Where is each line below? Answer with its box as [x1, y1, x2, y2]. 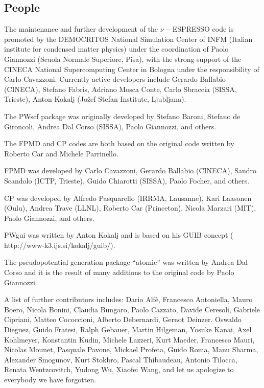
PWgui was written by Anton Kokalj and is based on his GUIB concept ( [4, 230, 233, 240]
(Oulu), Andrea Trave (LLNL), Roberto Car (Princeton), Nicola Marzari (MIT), [4, 202, 256, 213]
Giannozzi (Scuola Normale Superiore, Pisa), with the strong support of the [4, 53, 242, 64]
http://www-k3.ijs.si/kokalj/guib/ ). [4, 239, 115, 250]
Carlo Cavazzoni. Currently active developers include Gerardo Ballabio [4, 74, 226, 84]
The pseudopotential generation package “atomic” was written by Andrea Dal [4, 257, 248, 267]
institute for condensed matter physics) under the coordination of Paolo [4, 43, 229, 54]
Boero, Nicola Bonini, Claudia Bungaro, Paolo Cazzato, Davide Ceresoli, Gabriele [4, 304, 260, 314]
